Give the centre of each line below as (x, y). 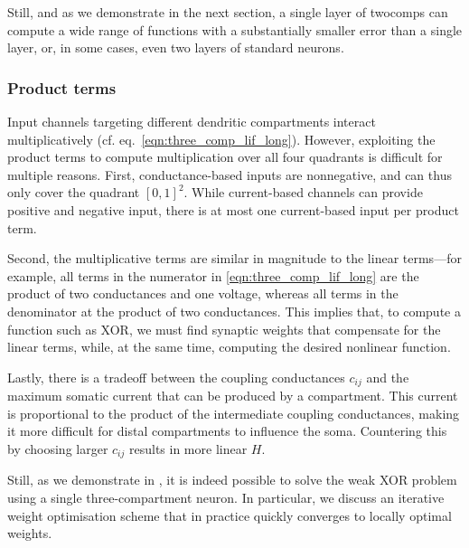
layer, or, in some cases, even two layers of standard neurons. (176, 47)
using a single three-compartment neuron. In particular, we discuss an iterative (226, 497)
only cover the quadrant (74, 192)
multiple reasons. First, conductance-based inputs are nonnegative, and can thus (230, 174)
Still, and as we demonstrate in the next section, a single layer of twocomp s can (228, 12)
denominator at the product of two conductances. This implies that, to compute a (234, 311)
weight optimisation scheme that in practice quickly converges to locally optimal (230, 515)
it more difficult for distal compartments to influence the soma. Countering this (227, 431)
